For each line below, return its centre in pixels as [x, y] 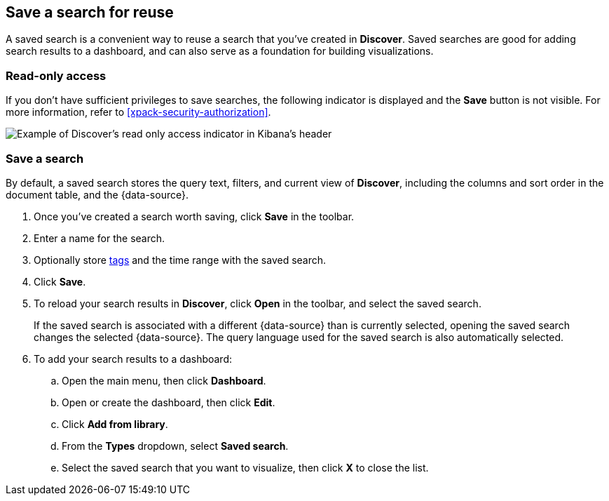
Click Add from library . [115, 424]
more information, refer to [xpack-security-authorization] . [138, 112]
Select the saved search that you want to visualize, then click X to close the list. [245, 467]
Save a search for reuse [90, 12]
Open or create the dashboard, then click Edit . [169, 402]
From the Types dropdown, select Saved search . [175, 446]
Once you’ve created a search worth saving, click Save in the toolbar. [194, 216]
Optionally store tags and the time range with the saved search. [180, 260]
